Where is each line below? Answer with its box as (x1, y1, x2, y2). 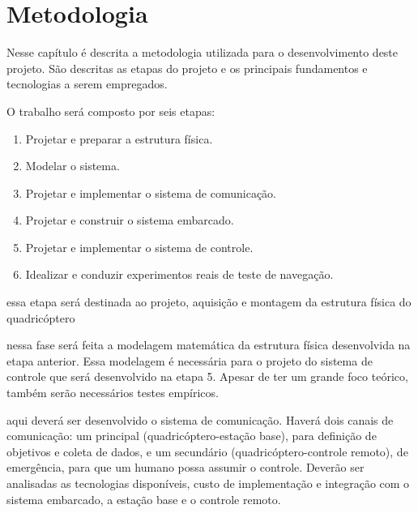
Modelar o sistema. (25, 157, 120, 174)
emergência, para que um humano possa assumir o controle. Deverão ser (6, 459, 365, 476)
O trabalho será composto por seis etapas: (6, 102, 215, 119)
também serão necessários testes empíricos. (6, 384, 219, 401)
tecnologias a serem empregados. (6, 75, 168, 92)
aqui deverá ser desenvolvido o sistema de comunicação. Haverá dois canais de (6, 411, 394, 428)
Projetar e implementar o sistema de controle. (25, 238, 254, 255)
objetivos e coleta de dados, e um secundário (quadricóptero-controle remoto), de (6, 442, 408, 460)
